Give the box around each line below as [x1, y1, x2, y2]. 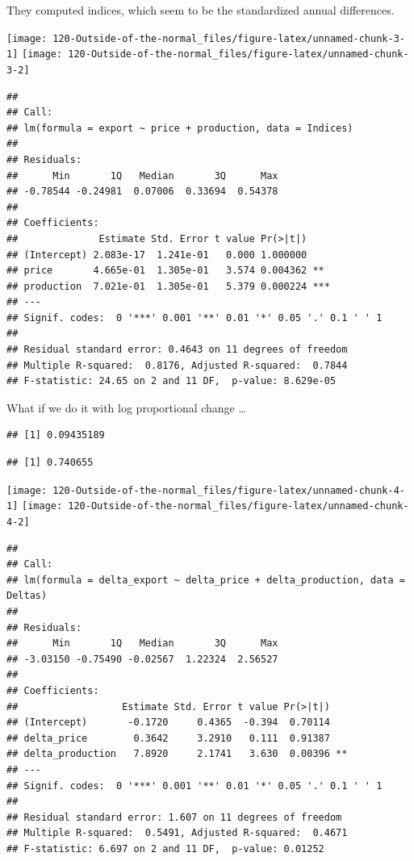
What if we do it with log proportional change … [6, 399, 246, 416]
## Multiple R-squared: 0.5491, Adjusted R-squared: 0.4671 [6, 827, 348, 839]
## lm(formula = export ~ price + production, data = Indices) [6, 122, 353, 134]
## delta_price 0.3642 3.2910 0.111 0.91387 [6, 732, 330, 744]
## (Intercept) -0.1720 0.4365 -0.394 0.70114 [6, 717, 330, 729]
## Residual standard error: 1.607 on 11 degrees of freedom [6, 811, 342, 823]
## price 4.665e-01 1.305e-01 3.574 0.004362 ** [6, 265, 324, 277]
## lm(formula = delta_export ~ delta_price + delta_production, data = [6, 574, 405, 586]
